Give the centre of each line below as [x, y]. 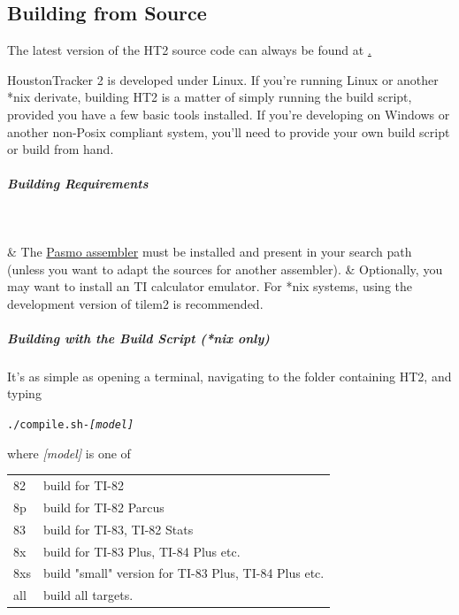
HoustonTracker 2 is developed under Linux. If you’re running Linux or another [223, 79]
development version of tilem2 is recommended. [135, 303]
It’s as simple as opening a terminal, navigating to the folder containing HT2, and [229, 376]
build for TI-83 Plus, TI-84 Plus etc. [142, 551]
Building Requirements [78, 184]
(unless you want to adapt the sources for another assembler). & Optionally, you [225, 269]
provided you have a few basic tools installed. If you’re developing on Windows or [229, 114]
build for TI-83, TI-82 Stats [118, 529]
